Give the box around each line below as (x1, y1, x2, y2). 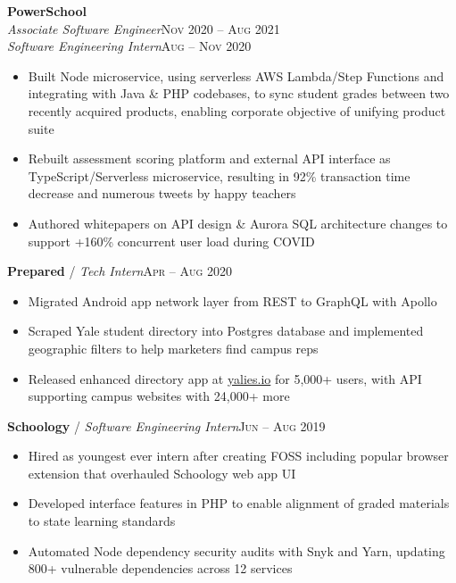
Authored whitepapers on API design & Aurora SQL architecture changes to (28, 213, 448, 232)
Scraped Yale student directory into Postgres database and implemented (28, 321, 424, 340)
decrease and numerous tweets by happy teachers (28, 184, 296, 203)
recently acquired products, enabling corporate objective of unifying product (28, 101, 446, 120)
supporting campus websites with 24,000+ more (28, 387, 290, 405)
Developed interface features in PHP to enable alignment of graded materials (28, 494, 450, 512)
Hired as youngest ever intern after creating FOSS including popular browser (28, 446, 449, 465)
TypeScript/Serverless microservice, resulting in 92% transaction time (28, 166, 410, 185)
